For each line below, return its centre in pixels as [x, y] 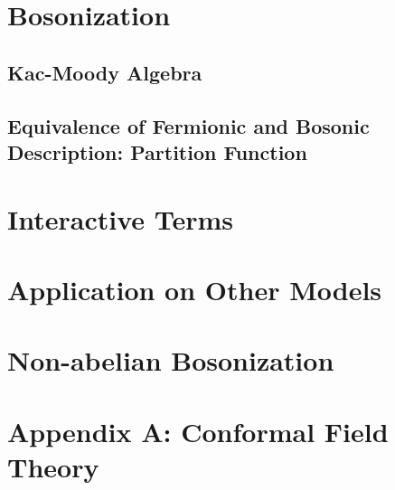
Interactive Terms [121, 218]
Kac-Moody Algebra [105, 72]
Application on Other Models [195, 289]
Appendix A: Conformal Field [198, 431]
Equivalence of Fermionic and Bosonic [188, 125]
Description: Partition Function [157, 151]
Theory [53, 466]
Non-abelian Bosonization [171, 360]
